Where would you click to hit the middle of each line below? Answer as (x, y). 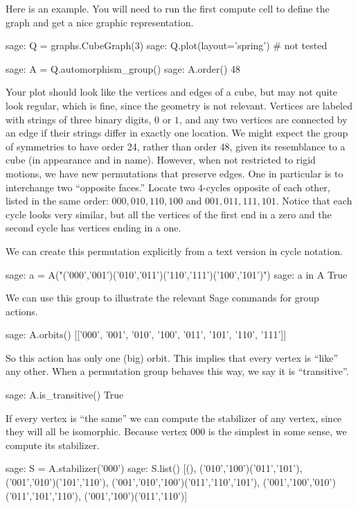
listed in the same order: (57, 201)
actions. (22, 311)
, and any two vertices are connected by (263, 119)
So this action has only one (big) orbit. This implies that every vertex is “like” (172, 357)
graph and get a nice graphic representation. (100, 22)
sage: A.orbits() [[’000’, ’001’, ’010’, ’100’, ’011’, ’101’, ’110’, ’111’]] (146, 334)
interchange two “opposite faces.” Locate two (100, 187)
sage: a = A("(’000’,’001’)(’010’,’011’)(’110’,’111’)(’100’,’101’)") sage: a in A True (177, 274)
